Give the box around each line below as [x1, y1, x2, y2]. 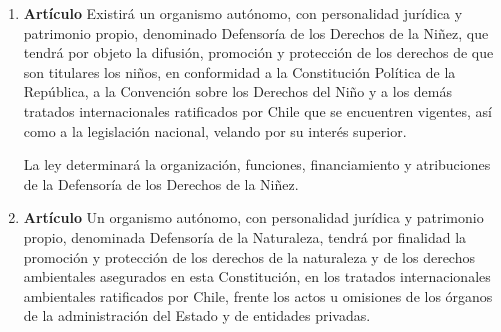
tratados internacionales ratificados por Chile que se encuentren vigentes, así [23, 100, 492, 121]
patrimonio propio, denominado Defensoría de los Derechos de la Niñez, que [23, 22, 489, 43]
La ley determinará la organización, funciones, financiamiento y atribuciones [23, 154, 491, 175]
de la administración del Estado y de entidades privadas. [23, 305, 371, 326]
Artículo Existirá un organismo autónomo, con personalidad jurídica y [23, 3, 463, 23]
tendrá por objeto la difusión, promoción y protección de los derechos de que [23, 42, 494, 63]
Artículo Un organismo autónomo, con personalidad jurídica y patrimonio [23, 207, 484, 228]
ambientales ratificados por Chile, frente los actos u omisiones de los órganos [23, 285, 493, 306]
